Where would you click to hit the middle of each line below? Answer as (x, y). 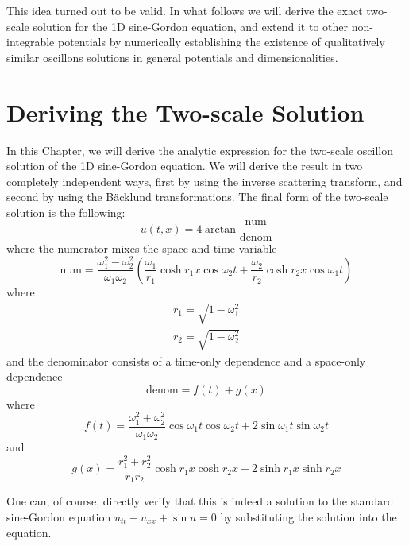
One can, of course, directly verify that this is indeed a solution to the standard (200, 501)
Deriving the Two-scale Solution (185, 112)
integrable (31, 42)
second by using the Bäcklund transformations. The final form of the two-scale (197, 197)
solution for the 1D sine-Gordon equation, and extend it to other (190, 26)
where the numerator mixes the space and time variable (142, 248)
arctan (220, 229)
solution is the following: (66, 212)
